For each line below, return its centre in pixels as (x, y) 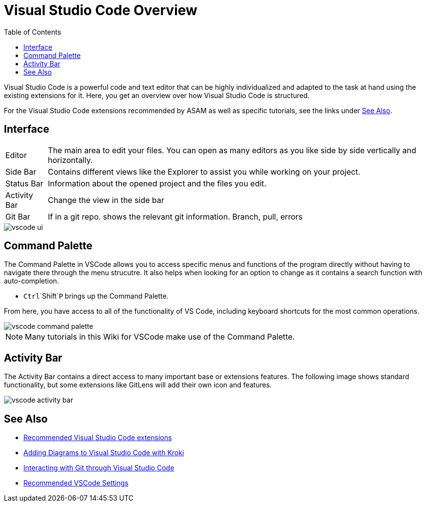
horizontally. (70, 160)
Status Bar (24, 183)
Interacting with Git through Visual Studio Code (99, 468)
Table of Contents (33, 32)
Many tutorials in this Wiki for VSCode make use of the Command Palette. (160, 337)
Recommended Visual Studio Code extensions (98, 438)
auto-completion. (31, 281)
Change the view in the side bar (106, 200)
